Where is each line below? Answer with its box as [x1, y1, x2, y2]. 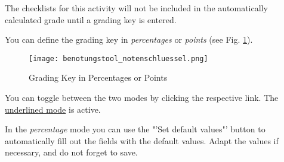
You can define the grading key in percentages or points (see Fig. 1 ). [5, 33, 253, 46]
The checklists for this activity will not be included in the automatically [5, 2, 268, 14]
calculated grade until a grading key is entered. [5, 13, 177, 26]
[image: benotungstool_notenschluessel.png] [29, 54, 208, 63]
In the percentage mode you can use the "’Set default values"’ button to [5, 123, 266, 135]
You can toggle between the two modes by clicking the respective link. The [5, 91, 279, 104]
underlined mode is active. [5, 103, 101, 115]
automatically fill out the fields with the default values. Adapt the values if [5, 134, 279, 147]
